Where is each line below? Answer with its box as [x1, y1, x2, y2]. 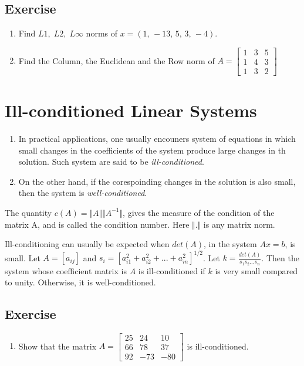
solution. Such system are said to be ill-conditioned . [18, 155, 204, 168]
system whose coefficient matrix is [5, 264, 127, 277]
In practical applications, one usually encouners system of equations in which [18, 132, 296, 145]
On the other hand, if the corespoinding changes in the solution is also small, [18, 175, 296, 187]
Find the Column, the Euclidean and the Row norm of [18, 54, 215, 66]
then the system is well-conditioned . [18, 187, 147, 199]
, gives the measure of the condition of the [123, 206, 275, 218]
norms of [86, 27, 118, 39]
